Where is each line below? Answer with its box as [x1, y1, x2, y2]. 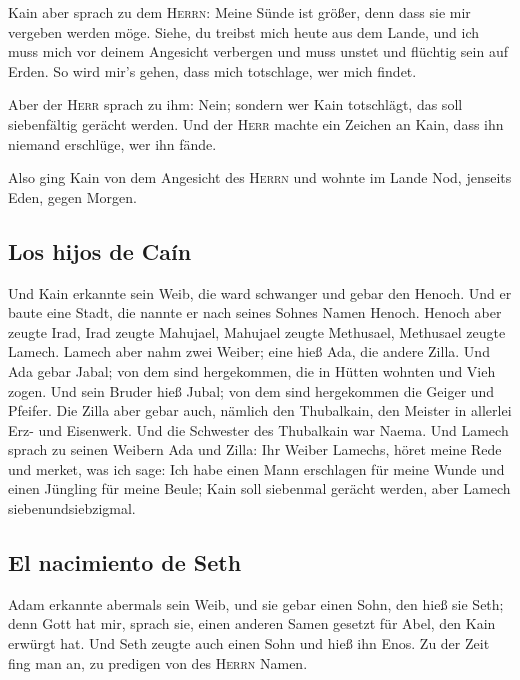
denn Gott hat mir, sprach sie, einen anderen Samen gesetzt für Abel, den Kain [8, 613, 496, 634]
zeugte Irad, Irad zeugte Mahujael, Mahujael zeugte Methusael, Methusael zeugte [8, 321, 506, 342]
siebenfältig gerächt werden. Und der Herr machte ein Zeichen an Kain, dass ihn [8, 113, 504, 134]
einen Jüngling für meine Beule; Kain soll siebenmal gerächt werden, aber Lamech [8, 478, 511, 499]
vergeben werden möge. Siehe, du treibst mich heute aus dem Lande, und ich [8, 21, 480, 42]
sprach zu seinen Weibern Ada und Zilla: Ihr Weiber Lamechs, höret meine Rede [8, 439, 502, 460]
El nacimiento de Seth [8, 547, 242, 578]
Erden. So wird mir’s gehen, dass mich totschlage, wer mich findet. [8, 60, 417, 81]
